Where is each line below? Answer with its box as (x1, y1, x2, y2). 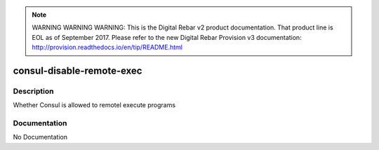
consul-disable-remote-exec (13, 64, 142, 76)
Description (13, 86, 54, 96)
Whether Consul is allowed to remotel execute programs (13, 101, 175, 109)
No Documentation (13, 133, 68, 142)
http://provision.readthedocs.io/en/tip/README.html (32, 43, 182, 52)
